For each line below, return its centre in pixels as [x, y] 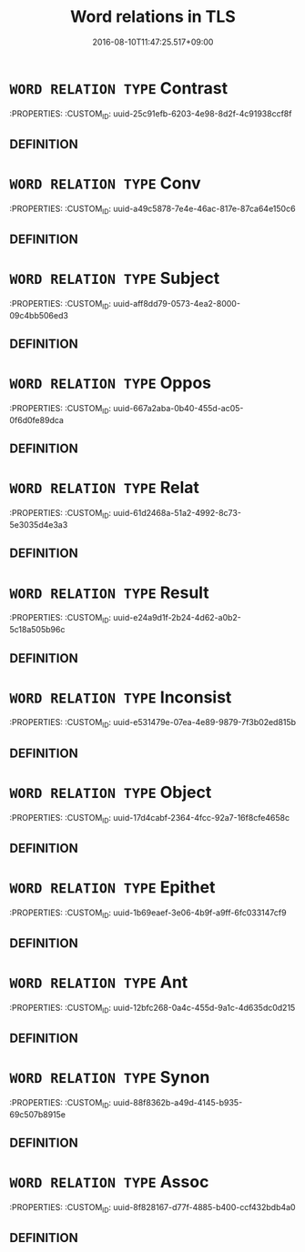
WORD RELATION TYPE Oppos [111, 383]
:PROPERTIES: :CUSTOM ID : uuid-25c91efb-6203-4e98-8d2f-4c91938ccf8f [151, 114]
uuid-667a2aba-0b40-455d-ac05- [178, 409]
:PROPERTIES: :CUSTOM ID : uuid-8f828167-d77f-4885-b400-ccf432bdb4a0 [152, 1208]
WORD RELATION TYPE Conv [106, 183]
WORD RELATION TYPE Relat [105, 488]
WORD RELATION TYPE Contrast [119, 88]
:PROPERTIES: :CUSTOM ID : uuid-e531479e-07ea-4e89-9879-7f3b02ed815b [153, 723]
